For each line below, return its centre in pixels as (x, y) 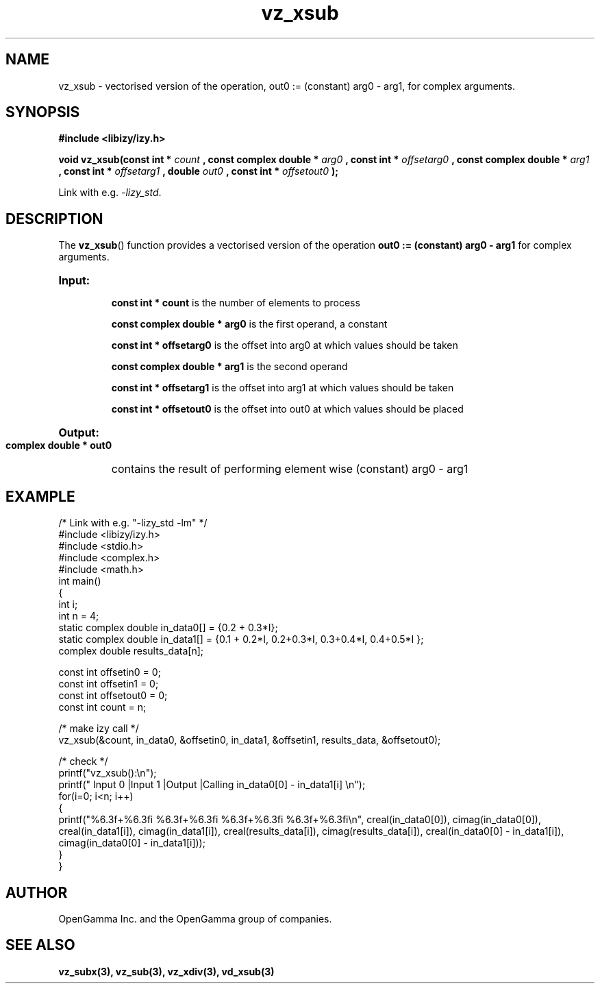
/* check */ (83, 761)
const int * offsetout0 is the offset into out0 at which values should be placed (287, 409)
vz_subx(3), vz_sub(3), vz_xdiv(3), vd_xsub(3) (166, 971)
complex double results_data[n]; (131, 651)
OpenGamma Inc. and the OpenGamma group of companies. (195, 918)
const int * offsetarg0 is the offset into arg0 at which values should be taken (285, 345)
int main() (80, 581)
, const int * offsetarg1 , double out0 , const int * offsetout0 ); (199, 171)
